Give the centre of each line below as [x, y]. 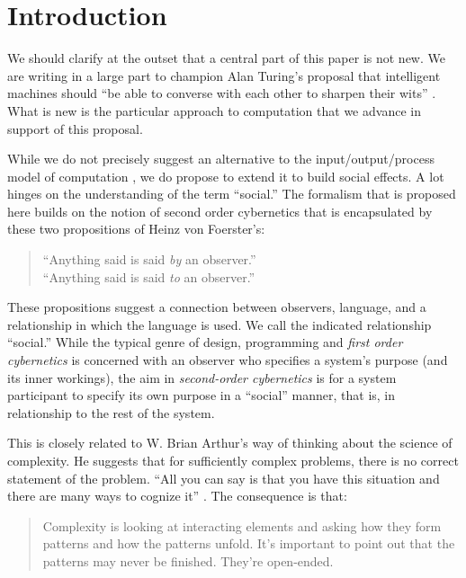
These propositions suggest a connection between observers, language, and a [217, 307]
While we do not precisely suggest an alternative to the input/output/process [221, 159]
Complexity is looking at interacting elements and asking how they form [242, 525]
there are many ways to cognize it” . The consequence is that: [177, 496]
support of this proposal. [75, 128]
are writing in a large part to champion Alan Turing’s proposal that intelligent [224, 75]
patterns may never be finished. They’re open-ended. [188, 560]
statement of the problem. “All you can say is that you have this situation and [224, 478]
